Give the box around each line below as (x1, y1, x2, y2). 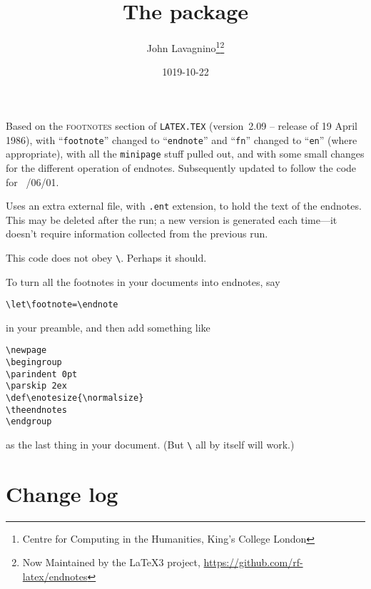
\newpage (6, 345, 47, 356)
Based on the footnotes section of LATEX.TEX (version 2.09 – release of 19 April (6, 118, 357, 133)
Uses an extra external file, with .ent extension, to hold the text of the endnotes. (6, 198, 362, 213)
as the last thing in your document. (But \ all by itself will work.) (6, 437, 295, 452)
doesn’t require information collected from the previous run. (6, 226, 268, 241)
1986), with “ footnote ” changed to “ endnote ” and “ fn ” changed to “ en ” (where (6, 132, 357, 147)
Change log (6, 478, 118, 508)
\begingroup (6, 357, 62, 368)
